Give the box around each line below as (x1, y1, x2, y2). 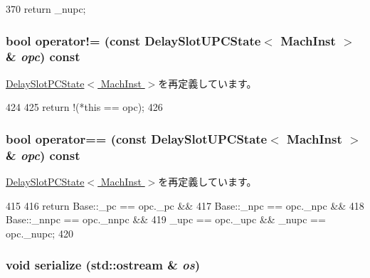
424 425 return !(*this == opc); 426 (6, 100, 163, 114)
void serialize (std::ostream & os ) (6, 256, 201, 274)
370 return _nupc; (6, 1, 86, 16)
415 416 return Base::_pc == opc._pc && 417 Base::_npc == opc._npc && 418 (6, 198, 364, 213)
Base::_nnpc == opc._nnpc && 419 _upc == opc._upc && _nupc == (6, 212, 326, 227)
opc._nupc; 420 (6, 225, 73, 240)
